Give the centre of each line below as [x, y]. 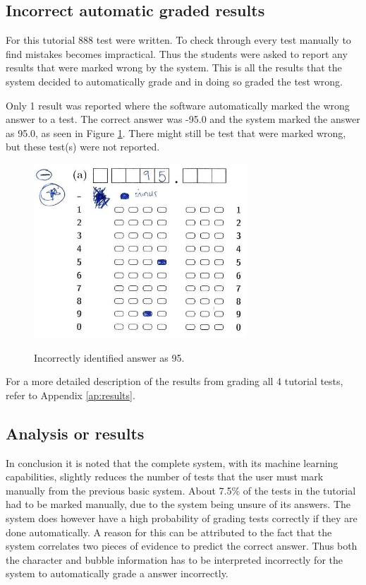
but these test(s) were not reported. [83, 147]
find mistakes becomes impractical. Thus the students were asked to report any [177, 53]
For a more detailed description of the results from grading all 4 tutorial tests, [175, 381]
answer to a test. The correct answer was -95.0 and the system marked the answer [183, 119]
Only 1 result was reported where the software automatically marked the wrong [178, 105]
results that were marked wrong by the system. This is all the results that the [174, 67]
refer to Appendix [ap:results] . [71, 395]
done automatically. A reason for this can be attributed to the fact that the [169, 532]
